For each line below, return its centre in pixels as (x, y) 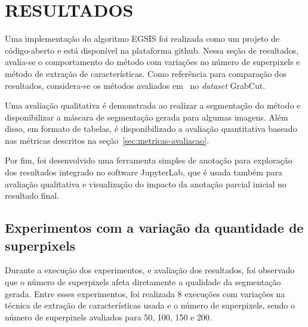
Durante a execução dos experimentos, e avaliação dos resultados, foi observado (150, 270)
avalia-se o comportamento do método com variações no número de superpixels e (153, 62)
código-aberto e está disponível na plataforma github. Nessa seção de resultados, (152, 50)
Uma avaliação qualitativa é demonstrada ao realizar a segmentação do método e (153, 105)
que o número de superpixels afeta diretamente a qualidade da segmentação (143, 282)
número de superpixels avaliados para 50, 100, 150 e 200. (108, 317)
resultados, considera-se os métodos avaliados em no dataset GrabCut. (135, 85)
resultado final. (32, 195)
